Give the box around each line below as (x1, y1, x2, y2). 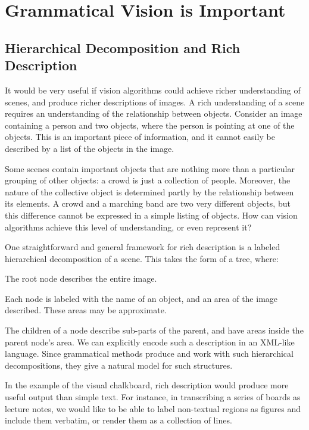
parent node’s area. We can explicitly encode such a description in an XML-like (5, 335, 295, 348)
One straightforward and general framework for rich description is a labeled (5, 241, 280, 253)
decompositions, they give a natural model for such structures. (5, 359, 233, 371)
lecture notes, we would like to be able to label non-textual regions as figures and (5, 402, 301, 415)
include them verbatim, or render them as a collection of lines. (5, 414, 232, 426)
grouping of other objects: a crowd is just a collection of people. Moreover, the (5, 174, 291, 186)
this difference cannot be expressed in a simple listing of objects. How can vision (5, 208, 298, 221)
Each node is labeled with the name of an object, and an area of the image (5, 292, 278, 304)
